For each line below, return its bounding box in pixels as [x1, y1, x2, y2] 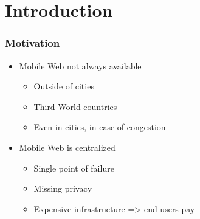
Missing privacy [33, 182, 92, 195]
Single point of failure [33, 161, 114, 174]
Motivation [5, 35, 60, 50]
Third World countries [33, 100, 117, 113]
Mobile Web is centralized [19, 141, 116, 153]
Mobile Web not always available [19, 59, 142, 72]
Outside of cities [33, 80, 94, 92]
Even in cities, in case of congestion [33, 120, 166, 133]
